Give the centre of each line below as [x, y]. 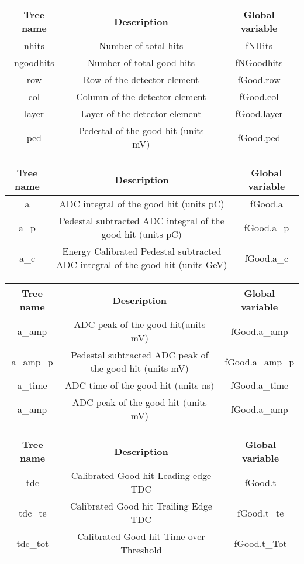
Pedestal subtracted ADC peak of [140, 355]
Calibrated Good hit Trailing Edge [141, 506]
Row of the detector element [141, 79]
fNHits [259, 45]
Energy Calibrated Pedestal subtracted [142, 251]
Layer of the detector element [141, 113]
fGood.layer [259, 113]
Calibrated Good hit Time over [141, 536]
